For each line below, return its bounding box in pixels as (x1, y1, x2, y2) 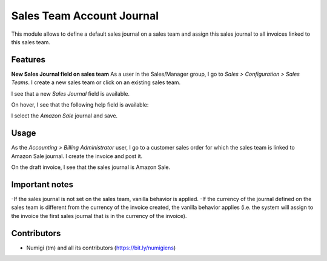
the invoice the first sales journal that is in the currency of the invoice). (11, 212, 187, 219)
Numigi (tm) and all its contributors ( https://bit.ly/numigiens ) (26, 244, 176, 251)
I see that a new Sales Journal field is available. (11, 90, 130, 97)
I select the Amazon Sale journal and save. (11, 112, 118, 119)
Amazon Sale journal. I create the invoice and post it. (11, 152, 143, 160)
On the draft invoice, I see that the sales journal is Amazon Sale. (11, 164, 171, 171)
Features (11, 55, 45, 65)
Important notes (11, 179, 74, 190)
